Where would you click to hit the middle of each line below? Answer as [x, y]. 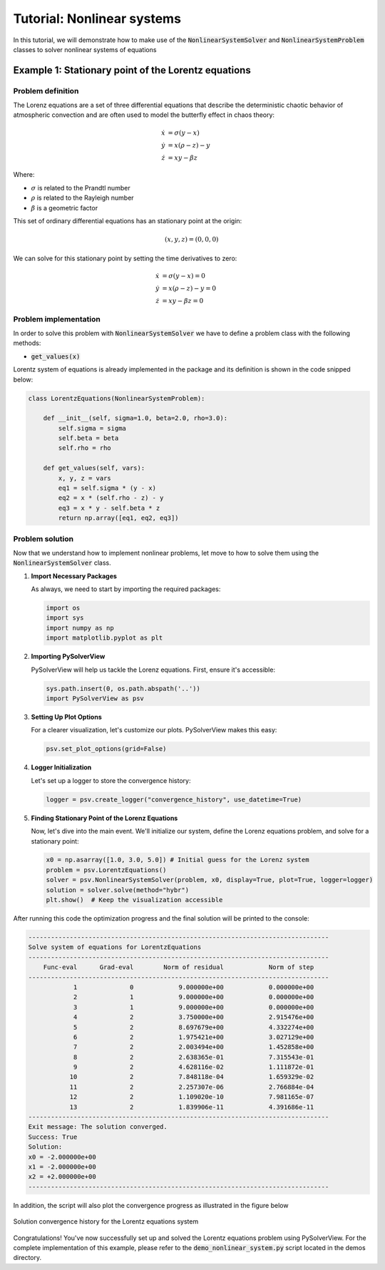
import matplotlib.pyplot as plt [104, 638]
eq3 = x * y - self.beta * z [109, 508]
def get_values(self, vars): [94, 468]
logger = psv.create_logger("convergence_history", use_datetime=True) [174, 799]
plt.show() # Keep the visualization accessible [134, 900]
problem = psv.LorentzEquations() [106, 870]
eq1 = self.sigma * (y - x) [107, 488]
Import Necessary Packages [74, 576]
